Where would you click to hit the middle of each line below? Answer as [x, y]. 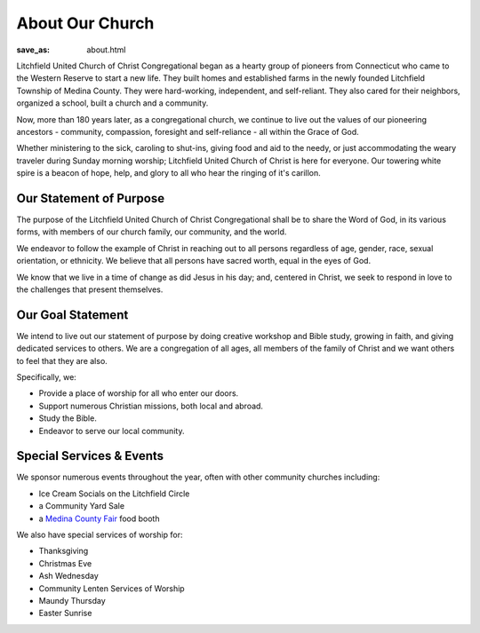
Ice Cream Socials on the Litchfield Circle [114, 494]
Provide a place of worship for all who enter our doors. [139, 393]
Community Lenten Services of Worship [112, 588]
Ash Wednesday [69, 576]
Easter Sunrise [65, 613]
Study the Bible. [68, 418]
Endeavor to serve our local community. [112, 431]
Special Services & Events [90, 456]
